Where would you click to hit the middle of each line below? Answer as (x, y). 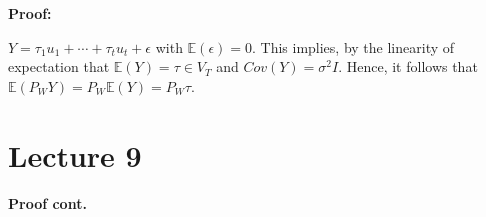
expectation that (59, 66)
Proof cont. (47, 202)
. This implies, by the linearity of (353, 46)
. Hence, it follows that (408, 66)
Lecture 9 (75, 154)
